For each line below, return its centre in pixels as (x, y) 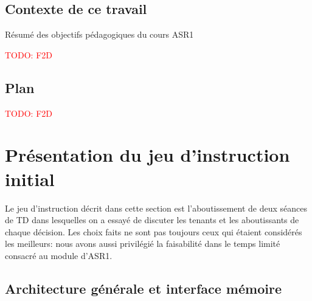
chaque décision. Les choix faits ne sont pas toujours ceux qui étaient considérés (154, 231)
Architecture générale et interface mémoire (143, 288)
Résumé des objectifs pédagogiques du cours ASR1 (99, 34)
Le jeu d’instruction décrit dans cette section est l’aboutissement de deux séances (156, 208)
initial (30, 178)
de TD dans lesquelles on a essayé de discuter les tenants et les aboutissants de (152, 220)
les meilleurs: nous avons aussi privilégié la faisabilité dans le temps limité (143, 244)
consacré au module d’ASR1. (59, 255)
